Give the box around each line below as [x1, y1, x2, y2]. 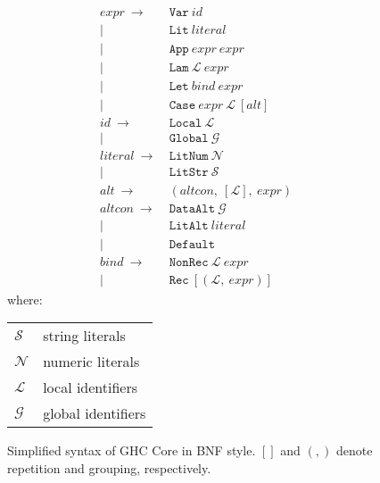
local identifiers [43, 377, 138, 398]
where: [7, 289, 43, 308]
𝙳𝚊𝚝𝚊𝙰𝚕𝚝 [169, 203, 216, 216]
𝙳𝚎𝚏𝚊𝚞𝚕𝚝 [169, 238, 216, 252]
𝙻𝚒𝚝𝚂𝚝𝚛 [169, 166, 209, 179]
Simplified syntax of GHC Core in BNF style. [7, 441, 256, 460]
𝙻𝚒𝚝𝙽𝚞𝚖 [169, 150, 209, 163]
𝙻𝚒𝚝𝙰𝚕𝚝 [169, 220, 209, 233]
